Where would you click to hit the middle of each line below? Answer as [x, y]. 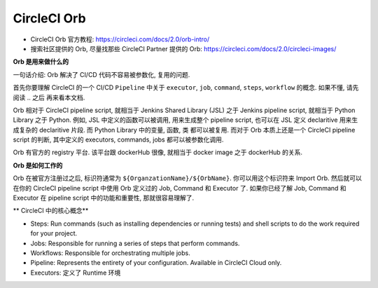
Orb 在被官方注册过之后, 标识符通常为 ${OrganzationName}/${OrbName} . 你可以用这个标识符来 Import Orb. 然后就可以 [187, 178]
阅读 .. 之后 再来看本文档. [49, 97]
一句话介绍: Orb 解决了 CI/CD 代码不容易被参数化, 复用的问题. [101, 74]
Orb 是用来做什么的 [41, 62]
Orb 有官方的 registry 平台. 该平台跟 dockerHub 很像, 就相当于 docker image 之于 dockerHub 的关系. [158, 152]
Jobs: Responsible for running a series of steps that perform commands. [135, 243]
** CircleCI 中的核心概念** [51, 211]
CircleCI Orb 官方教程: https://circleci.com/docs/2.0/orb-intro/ [120, 39]
